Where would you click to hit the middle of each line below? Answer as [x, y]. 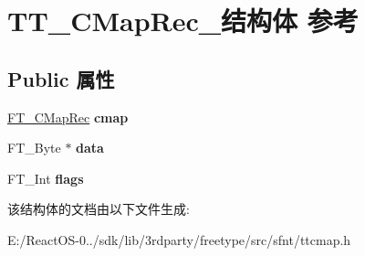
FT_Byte [34, 148]
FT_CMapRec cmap [68, 117]
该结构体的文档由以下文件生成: [99, 209]
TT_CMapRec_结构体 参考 [183, 21]
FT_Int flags [46, 178]
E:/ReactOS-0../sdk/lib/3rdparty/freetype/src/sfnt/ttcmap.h [179, 239]
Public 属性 [61, 78]
